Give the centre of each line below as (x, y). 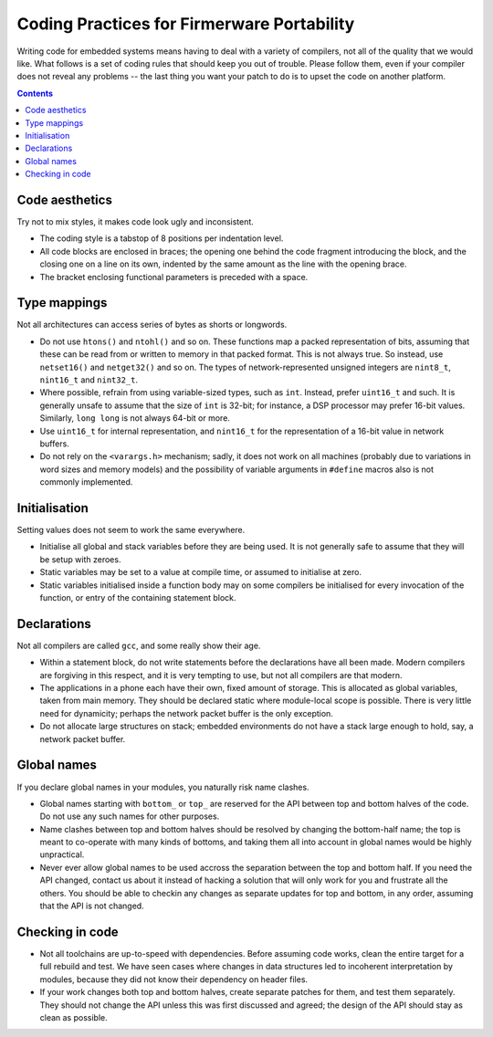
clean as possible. (74, 1017)
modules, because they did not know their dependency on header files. (174, 979)
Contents (35, 93)
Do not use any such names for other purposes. (130, 816)
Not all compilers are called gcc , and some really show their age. (139, 645)
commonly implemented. (86, 482)
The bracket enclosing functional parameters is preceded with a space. (174, 277)
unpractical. (62, 854)
